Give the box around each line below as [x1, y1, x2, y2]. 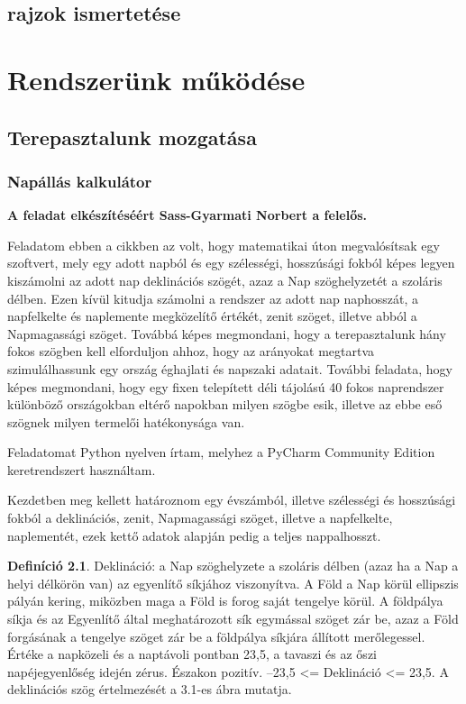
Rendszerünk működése [7, 60, 306, 97]
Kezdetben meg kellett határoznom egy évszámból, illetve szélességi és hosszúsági [7, 490, 456, 509]
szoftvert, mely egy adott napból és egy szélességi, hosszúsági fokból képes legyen [7, 253, 455, 272]
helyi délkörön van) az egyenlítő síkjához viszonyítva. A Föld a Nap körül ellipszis [7, 573, 459, 592]
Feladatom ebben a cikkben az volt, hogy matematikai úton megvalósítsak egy [7, 235, 440, 254]
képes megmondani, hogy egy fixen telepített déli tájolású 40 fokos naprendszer [7, 377, 444, 396]
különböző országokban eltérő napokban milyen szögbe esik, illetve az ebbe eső [7, 395, 443, 414]
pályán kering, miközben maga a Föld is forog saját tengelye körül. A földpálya [7, 591, 443, 610]
